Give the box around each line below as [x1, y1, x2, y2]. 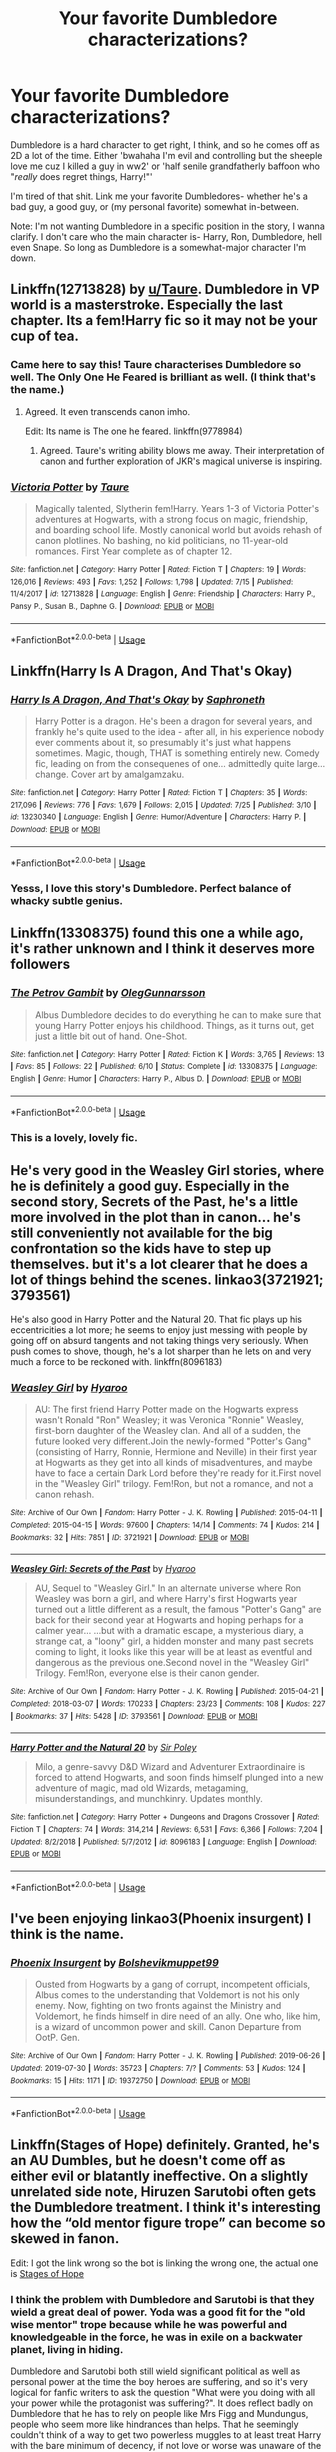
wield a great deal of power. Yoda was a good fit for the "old [10, 2305, 306, 2319]
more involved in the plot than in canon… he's [10, 1208, 302, 1226]
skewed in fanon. [10, 2230, 120, 2247]
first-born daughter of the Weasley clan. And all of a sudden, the [34, 1425, 302, 1437]
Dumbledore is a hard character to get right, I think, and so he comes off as [10, 138, 320, 151]
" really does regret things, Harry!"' [10, 170, 153, 182]
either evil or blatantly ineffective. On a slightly [10, 2168, 309, 2185]
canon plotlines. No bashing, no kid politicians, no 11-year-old [34, 534, 289, 546]
